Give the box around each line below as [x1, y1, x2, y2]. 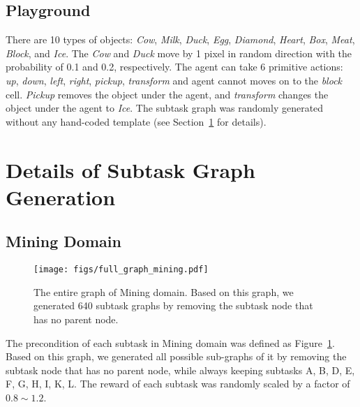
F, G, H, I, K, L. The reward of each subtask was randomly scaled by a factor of [6, 376, 350, 391]
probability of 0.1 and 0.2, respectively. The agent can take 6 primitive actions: [6, 59, 343, 74]
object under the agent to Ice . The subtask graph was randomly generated [6, 101, 324, 115]
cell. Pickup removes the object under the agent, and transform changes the [6, 87, 329, 101]
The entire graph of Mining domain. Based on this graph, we [33, 284, 294, 299]
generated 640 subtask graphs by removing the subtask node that [33, 298, 313, 313]
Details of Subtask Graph [6, 155, 255, 184]
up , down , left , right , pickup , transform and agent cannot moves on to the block [6, 73, 343, 87]
